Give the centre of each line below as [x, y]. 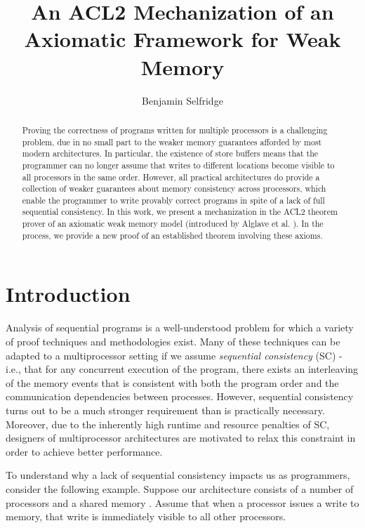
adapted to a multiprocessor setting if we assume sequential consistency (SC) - [174, 355]
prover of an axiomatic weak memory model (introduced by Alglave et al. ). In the [173, 224]
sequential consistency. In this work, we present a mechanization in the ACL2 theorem [180, 212]
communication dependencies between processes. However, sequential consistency [180, 396]
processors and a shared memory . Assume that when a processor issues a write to [182, 502]
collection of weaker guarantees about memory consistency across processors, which [174, 189]
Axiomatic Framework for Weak [182, 39]
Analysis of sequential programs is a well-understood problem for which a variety [180, 328]
